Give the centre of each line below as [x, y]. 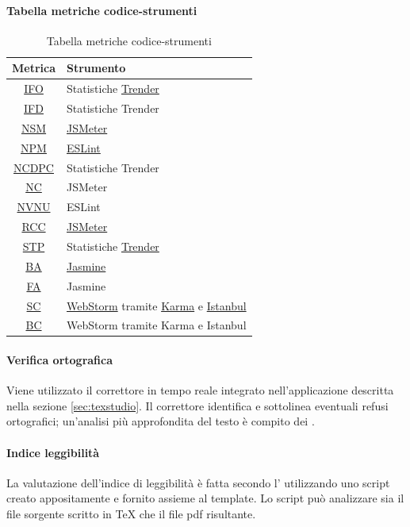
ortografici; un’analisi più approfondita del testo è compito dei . [161, 421]
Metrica [34, 68]
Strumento [96, 68]
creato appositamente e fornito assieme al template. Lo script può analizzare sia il [205, 498]
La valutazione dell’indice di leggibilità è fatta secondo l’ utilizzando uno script [198, 482]
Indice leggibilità [53, 452]
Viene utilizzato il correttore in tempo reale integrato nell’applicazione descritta [200, 390]
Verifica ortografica [60, 360]
